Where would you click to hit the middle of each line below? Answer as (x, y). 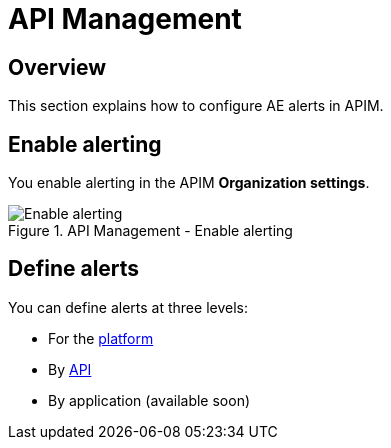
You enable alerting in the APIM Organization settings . (189, 183)
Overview (57, 67)
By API (70, 369)
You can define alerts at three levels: (128, 307)
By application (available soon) (149, 400)
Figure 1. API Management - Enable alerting (150, 231)
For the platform (101, 338)
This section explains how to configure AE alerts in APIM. (196, 106)
